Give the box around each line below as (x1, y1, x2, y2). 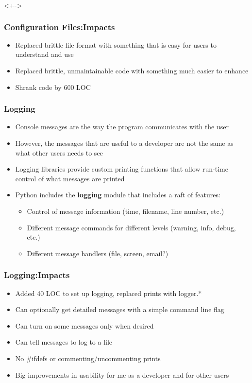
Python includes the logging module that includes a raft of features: (15, 190, 220, 200)
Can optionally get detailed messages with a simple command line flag (15, 304, 224, 314)
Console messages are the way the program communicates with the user (15, 122, 229, 132)
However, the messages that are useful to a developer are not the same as (15, 138, 234, 148)
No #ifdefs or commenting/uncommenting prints (15, 353, 161, 363)
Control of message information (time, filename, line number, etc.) (27, 206, 224, 216)
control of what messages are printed (15, 173, 125, 183)
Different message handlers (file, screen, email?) (27, 248, 168, 258)
